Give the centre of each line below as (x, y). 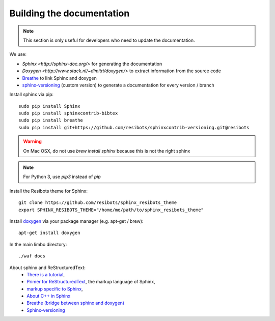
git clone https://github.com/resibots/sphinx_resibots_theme (98, 203)
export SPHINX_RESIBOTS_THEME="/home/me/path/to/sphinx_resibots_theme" (111, 210)
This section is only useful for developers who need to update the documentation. (109, 40)
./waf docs (32, 256)
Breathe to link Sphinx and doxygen (59, 78)
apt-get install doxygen (49, 233)
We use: (18, 54)
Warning (32, 141)
